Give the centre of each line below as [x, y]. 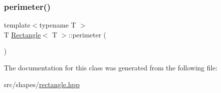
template [17, 25]
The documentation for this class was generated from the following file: [111, 67]
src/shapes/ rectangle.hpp [42, 84]
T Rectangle [22, 34]
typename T [58, 25]
